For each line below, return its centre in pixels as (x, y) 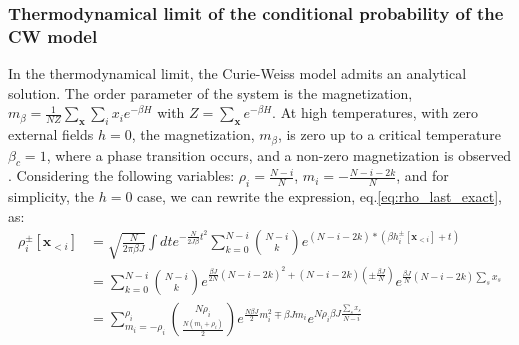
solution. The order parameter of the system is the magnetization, (210, 92)
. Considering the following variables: (121, 175)
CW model (53, 35)
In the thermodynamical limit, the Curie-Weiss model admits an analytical (237, 73)
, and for (422, 175)
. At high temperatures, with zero (375, 112)
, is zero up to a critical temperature (389, 134)
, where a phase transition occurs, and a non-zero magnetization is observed (279, 154)
